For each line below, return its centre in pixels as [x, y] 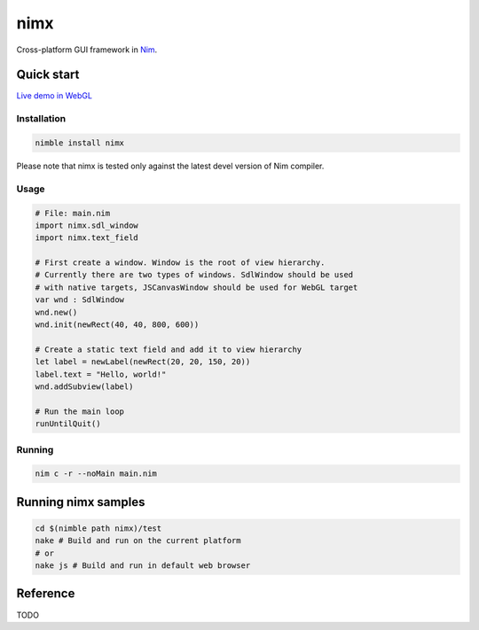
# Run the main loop [79, 411]
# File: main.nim [73, 213]
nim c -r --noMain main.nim [96, 474]
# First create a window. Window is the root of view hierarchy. [180, 263]
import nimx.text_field [87, 238]
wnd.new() [56, 312]
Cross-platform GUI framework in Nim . [87, 50]
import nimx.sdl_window [87, 225]
